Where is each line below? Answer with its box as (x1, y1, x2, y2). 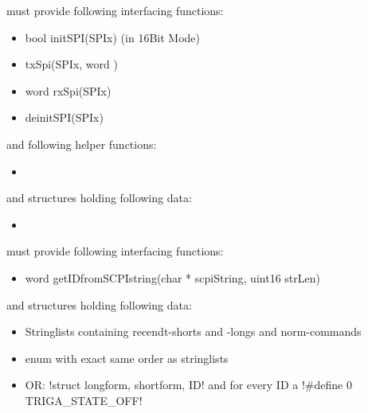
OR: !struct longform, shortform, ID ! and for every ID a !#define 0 (25, 376, 352, 393)
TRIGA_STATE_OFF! (25, 392, 143, 408)
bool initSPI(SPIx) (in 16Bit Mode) (25, 29, 200, 45)
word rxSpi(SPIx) (25, 82, 112, 99)
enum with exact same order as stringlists (25, 349, 229, 366)
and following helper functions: (6, 135, 157, 152)
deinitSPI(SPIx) (25, 109, 104, 126)
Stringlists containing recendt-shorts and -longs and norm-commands (25, 323, 362, 340)
